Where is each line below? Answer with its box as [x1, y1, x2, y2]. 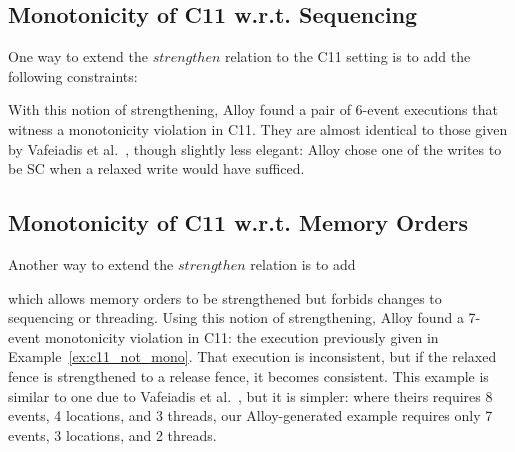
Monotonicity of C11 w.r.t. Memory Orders [8, 207, 469, 238]
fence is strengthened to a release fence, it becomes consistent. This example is [8, 365, 489, 386]
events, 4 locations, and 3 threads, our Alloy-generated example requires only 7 [8, 405, 493, 426]
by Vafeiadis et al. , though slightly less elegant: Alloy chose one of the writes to [8, 138, 502, 159]
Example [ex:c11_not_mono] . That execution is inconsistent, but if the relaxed [8, 346, 497, 367]
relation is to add [250, 253, 356, 274]
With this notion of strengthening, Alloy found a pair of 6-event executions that [8, 99, 498, 120]
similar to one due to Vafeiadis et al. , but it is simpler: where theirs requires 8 [8, 385, 493, 406]
